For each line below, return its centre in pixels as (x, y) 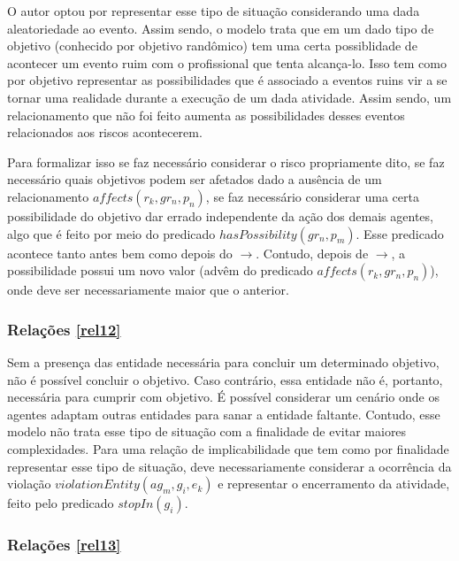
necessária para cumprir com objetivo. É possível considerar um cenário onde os (223, 397)
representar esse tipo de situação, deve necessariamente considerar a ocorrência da (229, 466)
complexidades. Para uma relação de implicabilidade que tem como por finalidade (228, 448)
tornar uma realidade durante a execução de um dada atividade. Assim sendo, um (229, 97)
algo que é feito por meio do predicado (111, 233)
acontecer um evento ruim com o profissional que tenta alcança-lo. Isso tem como (227, 62)
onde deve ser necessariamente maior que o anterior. (148, 290)
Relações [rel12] (64, 329)
